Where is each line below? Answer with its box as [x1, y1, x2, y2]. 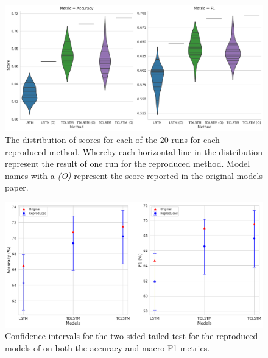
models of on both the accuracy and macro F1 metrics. [5, 341, 210, 354]
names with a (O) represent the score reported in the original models [5, 169, 263, 181]
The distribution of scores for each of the [5, 133, 158, 146]
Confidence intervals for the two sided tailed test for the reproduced [5, 329, 258, 342]
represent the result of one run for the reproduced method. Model [5, 157, 250, 170]
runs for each [171, 133, 220, 146]
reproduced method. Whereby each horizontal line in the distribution [5, 145, 263, 158]
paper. [5, 181, 29, 194]
